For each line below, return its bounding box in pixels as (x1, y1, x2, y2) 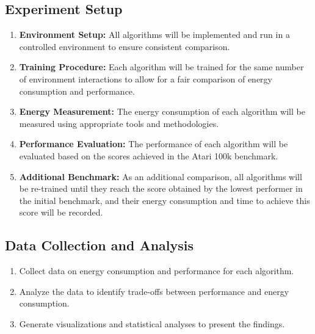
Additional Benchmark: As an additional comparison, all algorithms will (19, 170, 302, 183)
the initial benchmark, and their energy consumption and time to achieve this (19, 194, 310, 206)
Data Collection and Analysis (5, 236, 194, 255)
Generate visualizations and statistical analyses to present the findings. (19, 317, 285, 330)
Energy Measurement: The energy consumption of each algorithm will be (19, 105, 305, 118)
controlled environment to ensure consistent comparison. (19, 40, 230, 53)
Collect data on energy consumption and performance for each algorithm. (19, 264, 294, 277)
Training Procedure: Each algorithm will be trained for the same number (19, 60, 304, 73)
